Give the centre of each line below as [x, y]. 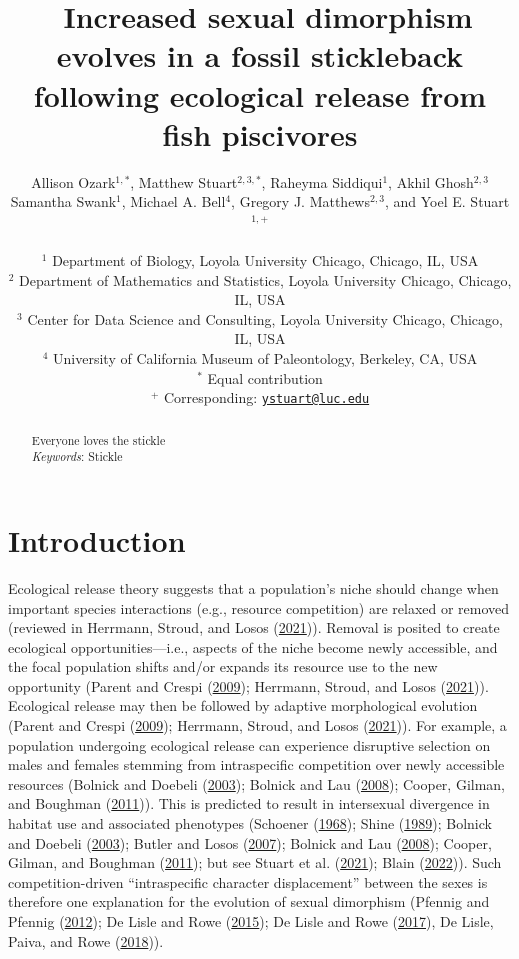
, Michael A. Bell [173, 201]
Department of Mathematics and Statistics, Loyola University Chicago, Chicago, [265, 279]
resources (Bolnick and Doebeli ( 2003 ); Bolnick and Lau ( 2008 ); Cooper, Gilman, [257, 783]
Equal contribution [265, 377]
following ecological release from [260, 94]
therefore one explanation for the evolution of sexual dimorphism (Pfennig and [249, 901]
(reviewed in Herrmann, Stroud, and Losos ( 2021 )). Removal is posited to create [254, 627]
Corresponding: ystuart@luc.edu [266, 397]
